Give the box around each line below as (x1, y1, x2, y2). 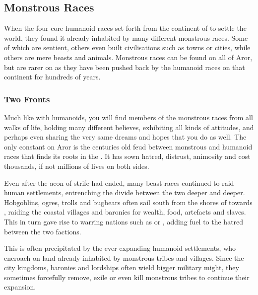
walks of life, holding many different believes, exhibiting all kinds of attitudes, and (4, 122, 254, 132)
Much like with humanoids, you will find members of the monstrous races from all (4, 112, 253, 122)
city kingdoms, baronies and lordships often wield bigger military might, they (4, 262, 239, 273)
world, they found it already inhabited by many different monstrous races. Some (4, 32, 248, 43)
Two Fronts (4, 92, 50, 105)
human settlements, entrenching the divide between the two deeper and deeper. (4, 187, 245, 198)
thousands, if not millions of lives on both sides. (4, 160, 149, 171)
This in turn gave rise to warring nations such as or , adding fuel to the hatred (4, 216, 244, 226)
